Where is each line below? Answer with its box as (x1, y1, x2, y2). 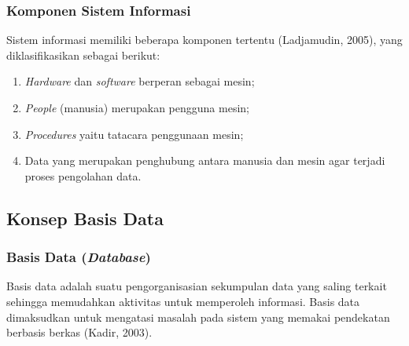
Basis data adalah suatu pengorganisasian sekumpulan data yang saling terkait (6, 278, 387, 294)
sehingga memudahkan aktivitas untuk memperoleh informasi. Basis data (6, 293, 360, 309)
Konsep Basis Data (6, 206, 164, 230)
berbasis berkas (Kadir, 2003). (6, 324, 153, 341)
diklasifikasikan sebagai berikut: (6, 46, 160, 63)
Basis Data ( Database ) (6, 247, 151, 267)
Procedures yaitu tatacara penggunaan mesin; (24, 126, 244, 142)
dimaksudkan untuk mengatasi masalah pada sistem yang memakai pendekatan (6, 308, 390, 325)
